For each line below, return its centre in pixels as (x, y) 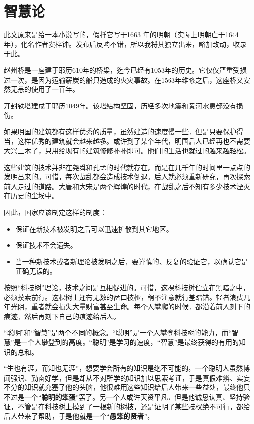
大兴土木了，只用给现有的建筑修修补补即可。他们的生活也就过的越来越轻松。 (127, 151)
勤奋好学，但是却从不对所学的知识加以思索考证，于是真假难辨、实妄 (140, 377)
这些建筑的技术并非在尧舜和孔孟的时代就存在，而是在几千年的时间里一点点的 (127, 167)
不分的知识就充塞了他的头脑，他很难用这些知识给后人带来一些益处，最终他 (124, 387)
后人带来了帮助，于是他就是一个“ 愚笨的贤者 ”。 (79, 416)
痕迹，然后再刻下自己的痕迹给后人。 (62, 316)
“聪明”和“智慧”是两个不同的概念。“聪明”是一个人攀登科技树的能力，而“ (118, 332)
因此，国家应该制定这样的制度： (55, 212)
